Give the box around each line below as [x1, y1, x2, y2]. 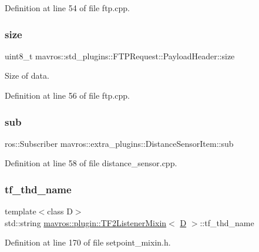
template [5, 205, 36, 217]
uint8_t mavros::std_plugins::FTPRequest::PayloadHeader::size [5, 49, 235, 62]
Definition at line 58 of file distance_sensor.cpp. [5, 157, 177, 169]
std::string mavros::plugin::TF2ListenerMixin [5, 216, 167, 229]
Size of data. [5, 69, 49, 82]
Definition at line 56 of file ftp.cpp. [5, 89, 130, 101]
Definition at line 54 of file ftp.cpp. [5, 2, 130, 14]
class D [47, 205, 73, 217]
